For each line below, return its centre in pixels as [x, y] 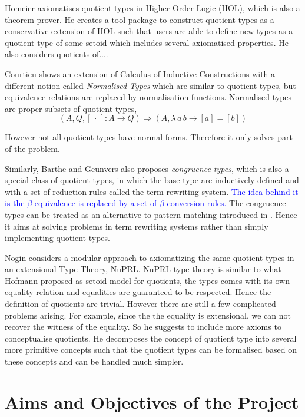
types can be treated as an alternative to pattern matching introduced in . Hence [151, 214]
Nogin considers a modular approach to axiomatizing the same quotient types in [150, 257]
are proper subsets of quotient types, [71, 108]
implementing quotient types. [57, 238]
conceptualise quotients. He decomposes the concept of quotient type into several [151, 338]
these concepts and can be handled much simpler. [94, 361]
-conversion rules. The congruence [225, 203]
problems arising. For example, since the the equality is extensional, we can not [148, 315]
